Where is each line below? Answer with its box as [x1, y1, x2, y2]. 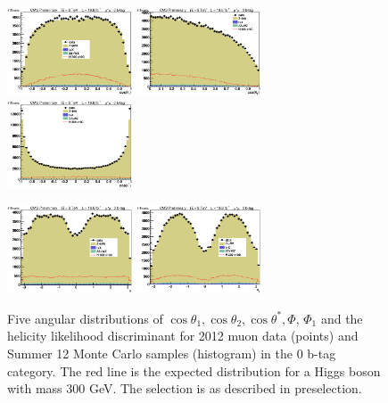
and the [320, 308, 363, 327]
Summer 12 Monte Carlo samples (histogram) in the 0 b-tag [7, 344, 336, 363]
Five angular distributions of [7, 308, 163, 327]
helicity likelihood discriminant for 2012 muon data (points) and [7, 326, 359, 345]
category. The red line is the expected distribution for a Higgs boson [7, 361, 381, 380]
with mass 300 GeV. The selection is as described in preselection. [7, 379, 362, 398]
